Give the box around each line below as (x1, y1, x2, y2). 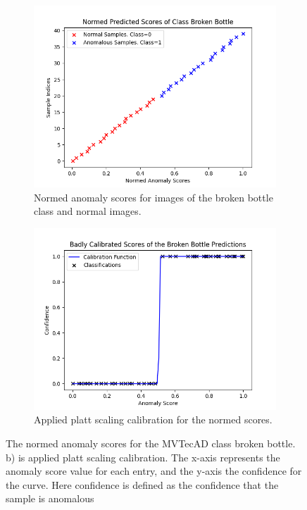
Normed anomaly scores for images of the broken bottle (34, 189, 273, 204)
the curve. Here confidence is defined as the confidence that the (6, 477, 279, 492)
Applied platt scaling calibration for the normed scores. (34, 412, 272, 427)
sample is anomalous (6, 491, 94, 506)
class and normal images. (34, 204, 142, 218)
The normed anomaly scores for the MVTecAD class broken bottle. (6, 435, 296, 450)
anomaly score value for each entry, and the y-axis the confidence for (6, 464, 302, 478)
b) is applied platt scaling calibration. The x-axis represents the (6, 449, 280, 464)
